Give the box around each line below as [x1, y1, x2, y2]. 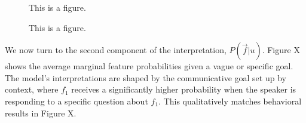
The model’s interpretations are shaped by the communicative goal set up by [5, 71, 286, 84]
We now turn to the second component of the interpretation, [5, 44, 227, 56]
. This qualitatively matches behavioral [158, 94, 302, 107]
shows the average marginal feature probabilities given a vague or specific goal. [5, 60, 293, 72]
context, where [5, 83, 59, 96]
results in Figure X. [5, 106, 76, 119]
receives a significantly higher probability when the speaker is [71, 83, 296, 96]
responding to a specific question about [5, 94, 148, 107]
